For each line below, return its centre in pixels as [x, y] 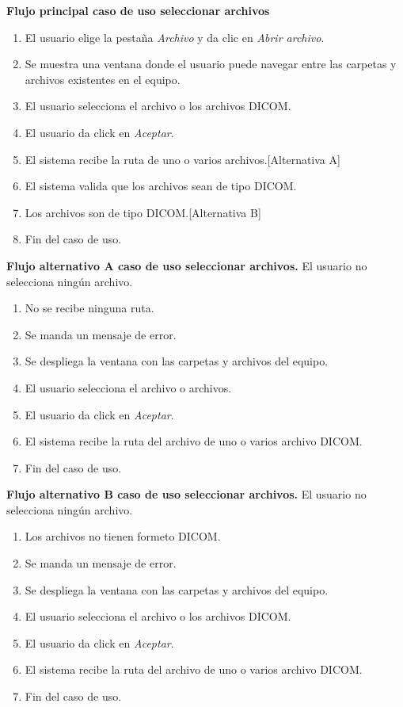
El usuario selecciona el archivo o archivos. [128, 387]
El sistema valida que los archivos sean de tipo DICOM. [161, 186]
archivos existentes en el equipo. [103, 79]
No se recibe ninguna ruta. [89, 308]
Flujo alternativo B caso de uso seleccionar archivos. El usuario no [186, 494]
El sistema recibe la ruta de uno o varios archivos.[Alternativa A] [182, 159]
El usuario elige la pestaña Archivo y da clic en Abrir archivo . [175, 37]
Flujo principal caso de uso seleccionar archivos [138, 10]
